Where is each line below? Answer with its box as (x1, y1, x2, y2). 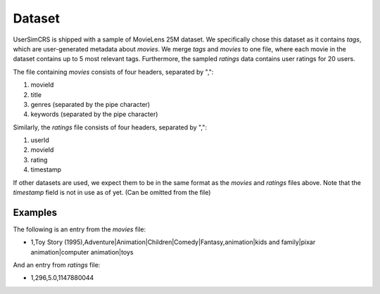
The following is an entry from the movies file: (13, 225, 146, 234)
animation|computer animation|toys (30, 248, 134, 256)
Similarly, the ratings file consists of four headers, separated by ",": (13, 123, 208, 132)
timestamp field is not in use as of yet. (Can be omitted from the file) (13, 188, 211, 197)
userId (30, 136, 49, 144)
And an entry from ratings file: (13, 261, 101, 269)
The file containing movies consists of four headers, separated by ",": (13, 68, 214, 76)
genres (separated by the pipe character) (30, 100, 151, 108)
